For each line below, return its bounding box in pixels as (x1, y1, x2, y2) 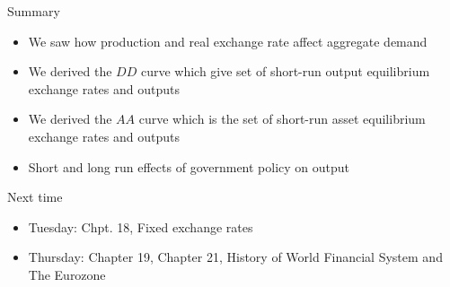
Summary (7, 2, 60, 20)
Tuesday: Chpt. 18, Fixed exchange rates (28, 217, 253, 236)
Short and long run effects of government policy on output (28, 157, 350, 176)
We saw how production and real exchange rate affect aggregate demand (28, 31, 428, 50)
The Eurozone (28, 265, 106, 283)
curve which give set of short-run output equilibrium (140, 62, 430, 81)
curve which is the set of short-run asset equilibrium (138, 109, 426, 128)
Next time (7, 187, 63, 206)
